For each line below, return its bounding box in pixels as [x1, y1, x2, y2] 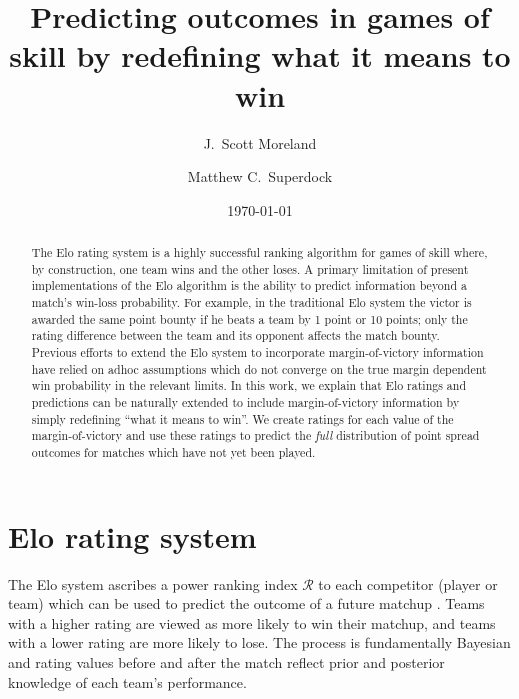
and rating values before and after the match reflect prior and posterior [8, 651, 445, 672]
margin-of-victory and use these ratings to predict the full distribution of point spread [31, 427, 480, 444]
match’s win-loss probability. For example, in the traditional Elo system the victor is [31, 294, 472, 311]
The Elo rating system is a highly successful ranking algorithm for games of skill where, [31, 244, 488, 261]
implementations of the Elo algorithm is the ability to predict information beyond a [31, 277, 467, 294]
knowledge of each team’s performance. [8, 671, 247, 692]
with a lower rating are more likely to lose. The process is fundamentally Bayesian [8, 632, 511, 653]
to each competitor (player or [318, 573, 498, 594]
